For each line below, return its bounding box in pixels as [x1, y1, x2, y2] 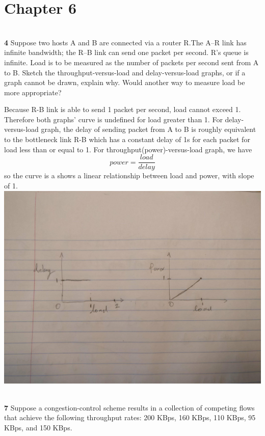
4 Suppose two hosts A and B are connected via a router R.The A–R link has [4, 37, 247, 47]
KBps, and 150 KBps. [4, 422, 72, 432]
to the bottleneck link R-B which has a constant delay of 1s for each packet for [4, 134, 250, 145]
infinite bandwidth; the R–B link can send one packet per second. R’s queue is [4, 47, 249, 58]
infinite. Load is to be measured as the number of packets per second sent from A [4, 57, 259, 67]
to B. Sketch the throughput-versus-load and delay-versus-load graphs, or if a [4, 67, 246, 77]
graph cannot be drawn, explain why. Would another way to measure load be [4, 77, 245, 88]
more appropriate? [4, 87, 62, 97]
